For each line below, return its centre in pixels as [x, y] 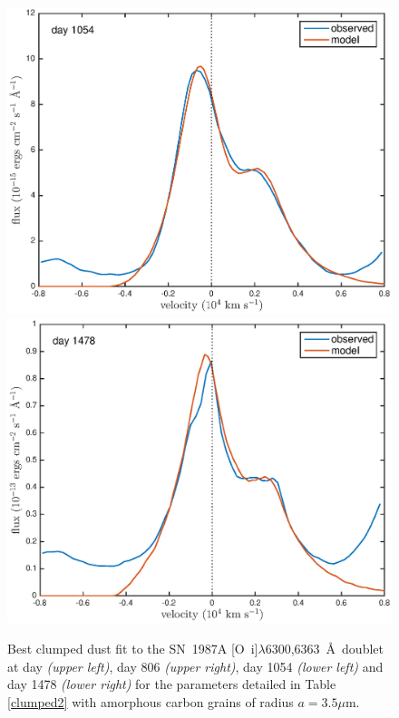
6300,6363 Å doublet [324, 649]
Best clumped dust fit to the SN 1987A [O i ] [133, 649]
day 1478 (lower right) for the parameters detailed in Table [172, 684]
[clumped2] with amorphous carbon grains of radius [151, 701]
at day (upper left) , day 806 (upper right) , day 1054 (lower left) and [195, 666]
